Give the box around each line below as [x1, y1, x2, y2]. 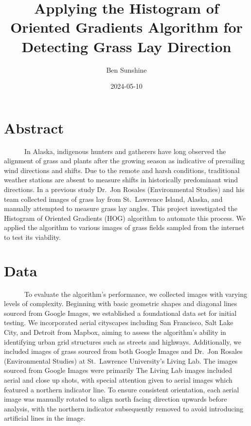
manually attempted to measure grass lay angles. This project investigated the [4, 203, 238, 213]
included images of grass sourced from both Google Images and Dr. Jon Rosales [4, 346, 243, 356]
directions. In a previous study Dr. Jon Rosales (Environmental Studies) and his [4, 184, 245, 194]
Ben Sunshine [106, 64, 147, 75]
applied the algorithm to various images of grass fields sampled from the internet [4, 222, 245, 232]
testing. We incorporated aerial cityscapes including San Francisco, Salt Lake [4, 317, 233, 328]
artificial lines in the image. [4, 413, 86, 423]
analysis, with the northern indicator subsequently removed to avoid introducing [4, 403, 244, 413]
